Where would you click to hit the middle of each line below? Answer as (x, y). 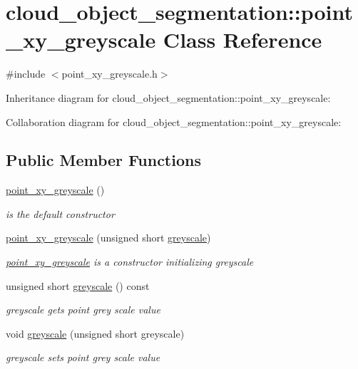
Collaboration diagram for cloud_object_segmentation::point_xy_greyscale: (174, 121)
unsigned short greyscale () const (78, 285)
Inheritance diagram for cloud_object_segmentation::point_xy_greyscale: (168, 97)
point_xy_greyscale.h (109, 74)
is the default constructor (60, 213)
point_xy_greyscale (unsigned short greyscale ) (108, 238)
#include (26, 74)
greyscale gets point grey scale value (83, 310)
